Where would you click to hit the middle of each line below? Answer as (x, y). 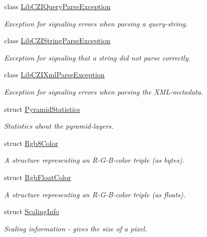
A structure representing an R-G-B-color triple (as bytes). (94, 160)
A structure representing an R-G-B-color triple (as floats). (95, 194)
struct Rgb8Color (31, 143)
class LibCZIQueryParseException (57, 6)
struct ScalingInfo (32, 211)
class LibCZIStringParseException (57, 40)
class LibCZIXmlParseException (54, 75)
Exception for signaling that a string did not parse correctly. (97, 57)
